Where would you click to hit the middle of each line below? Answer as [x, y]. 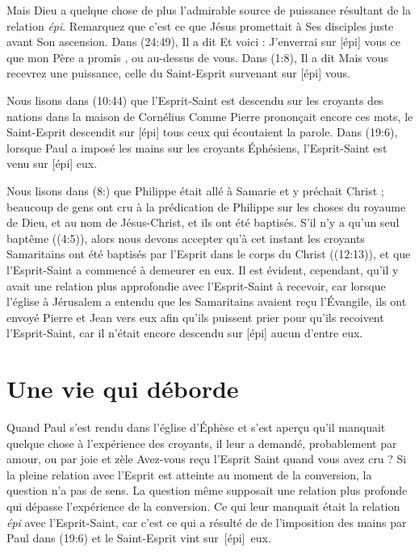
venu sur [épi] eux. [52, 163]
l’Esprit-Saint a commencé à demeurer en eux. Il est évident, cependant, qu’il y [203, 269]
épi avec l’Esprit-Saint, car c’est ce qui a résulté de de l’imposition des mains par [207, 522]
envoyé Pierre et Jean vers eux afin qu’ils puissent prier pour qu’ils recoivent [195, 317]
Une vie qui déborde [123, 389]
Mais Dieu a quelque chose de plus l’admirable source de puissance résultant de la [209, 10]
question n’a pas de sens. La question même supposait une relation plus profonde [207, 490]
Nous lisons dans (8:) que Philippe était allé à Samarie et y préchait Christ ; [195, 190]
